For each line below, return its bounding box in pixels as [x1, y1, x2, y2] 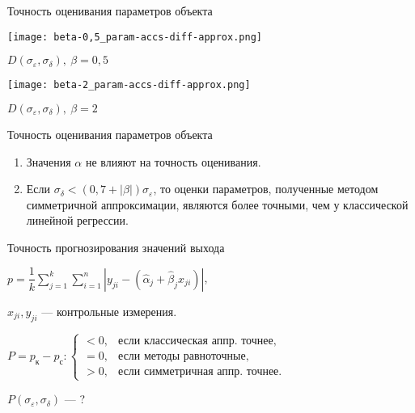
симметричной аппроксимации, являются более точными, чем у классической [26, 196, 409, 213]
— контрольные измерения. [41, 302, 177, 319]
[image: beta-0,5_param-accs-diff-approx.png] [7, 31, 262, 43]
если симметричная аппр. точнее [118, 366, 279, 378]
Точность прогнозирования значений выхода [7, 238, 225, 255]
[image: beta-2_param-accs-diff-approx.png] [7, 79, 251, 91]
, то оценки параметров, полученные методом [153, 180, 379, 197]
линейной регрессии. [26, 212, 129, 229]
